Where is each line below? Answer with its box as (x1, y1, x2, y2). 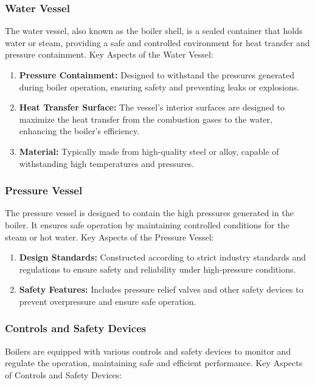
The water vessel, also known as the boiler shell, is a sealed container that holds (5, 24, 303, 37)
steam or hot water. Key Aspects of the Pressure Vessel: (5, 230, 214, 243)
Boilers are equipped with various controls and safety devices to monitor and (5, 344, 291, 357)
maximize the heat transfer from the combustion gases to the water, (19, 112, 272, 125)
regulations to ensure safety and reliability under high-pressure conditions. (19, 262, 296, 275)
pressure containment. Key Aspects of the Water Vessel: (5, 48, 213, 61)
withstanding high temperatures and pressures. (19, 157, 194, 169)
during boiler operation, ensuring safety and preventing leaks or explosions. (19, 80, 300, 93)
